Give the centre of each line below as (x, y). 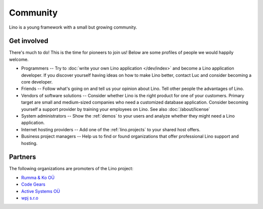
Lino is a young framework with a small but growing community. (73, 27)
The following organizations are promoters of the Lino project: (71, 169)
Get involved (29, 41)
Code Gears (33, 184)
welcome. (19, 59)
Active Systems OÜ (41, 191)
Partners (23, 157)
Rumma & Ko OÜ (38, 177)
